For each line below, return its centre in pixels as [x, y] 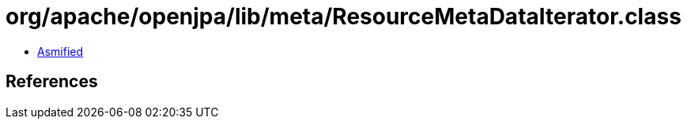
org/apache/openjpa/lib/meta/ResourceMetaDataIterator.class [343, 17]
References [52, 82]
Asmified [60, 51]
